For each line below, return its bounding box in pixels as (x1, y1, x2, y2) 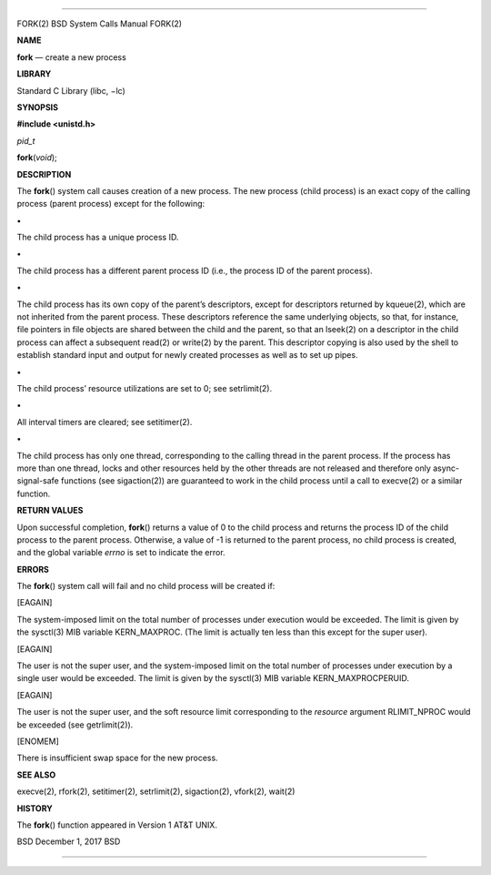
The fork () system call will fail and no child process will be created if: (16, 581, 276, 592)
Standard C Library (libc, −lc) (16, 85, 126, 96)
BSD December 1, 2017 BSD (16, 836, 121, 847)
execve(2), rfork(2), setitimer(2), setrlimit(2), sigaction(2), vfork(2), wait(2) (16, 786, 296, 797)
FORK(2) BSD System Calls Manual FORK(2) (16, 18, 182, 29)
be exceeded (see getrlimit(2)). (16, 719, 134, 730)
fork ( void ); (16, 152, 58, 163)
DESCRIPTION (16, 168, 72, 179)
